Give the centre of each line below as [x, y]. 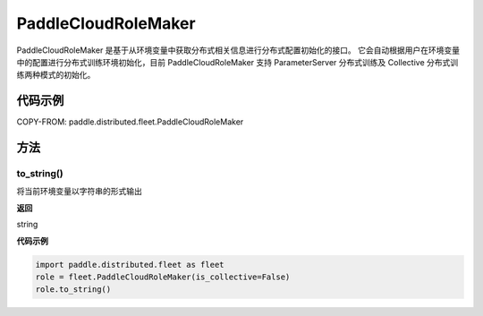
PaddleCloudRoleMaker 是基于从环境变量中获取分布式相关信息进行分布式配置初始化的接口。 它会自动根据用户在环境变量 [238, 50]
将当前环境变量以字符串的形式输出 [79, 192]
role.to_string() [73, 290]
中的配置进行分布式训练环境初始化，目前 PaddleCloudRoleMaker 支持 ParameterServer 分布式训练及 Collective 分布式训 [237, 62]
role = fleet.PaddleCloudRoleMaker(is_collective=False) [163, 277]
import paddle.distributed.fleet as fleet [130, 265]
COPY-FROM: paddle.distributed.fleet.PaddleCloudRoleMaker [130, 122]
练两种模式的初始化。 [56, 75]
